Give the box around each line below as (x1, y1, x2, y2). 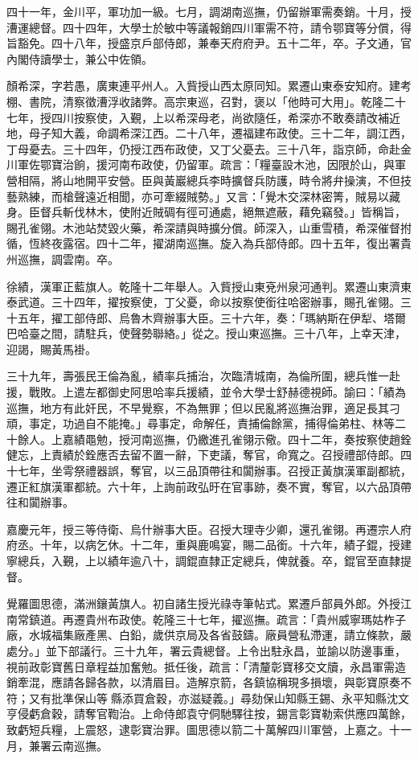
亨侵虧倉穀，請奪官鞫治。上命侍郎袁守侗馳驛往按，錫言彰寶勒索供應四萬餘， (6, 705, 412, 722)
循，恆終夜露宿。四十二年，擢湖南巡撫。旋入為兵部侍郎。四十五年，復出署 (6, 235, 400, 252)
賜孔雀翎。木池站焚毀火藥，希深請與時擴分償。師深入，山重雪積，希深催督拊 (6, 219, 412, 236)
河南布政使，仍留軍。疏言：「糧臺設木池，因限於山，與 (107, 156, 395, 173)
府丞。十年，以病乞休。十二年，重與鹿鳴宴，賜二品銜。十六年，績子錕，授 (6, 536, 400, 553)
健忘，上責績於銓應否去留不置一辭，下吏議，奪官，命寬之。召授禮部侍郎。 (6, 446, 400, 463)
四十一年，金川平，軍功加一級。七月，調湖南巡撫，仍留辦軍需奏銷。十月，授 (6, 3, 412, 19)
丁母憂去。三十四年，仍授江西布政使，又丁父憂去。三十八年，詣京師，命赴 (6, 140, 400, 157)
